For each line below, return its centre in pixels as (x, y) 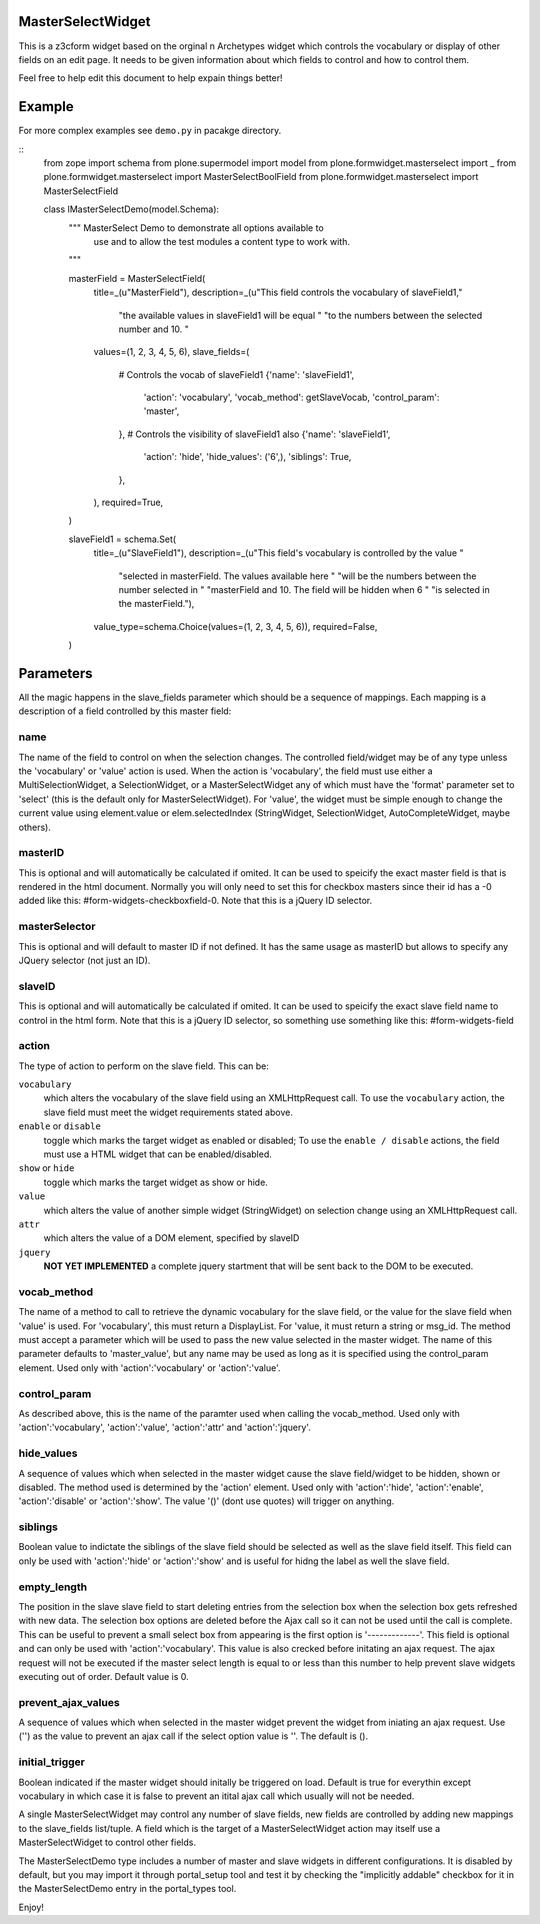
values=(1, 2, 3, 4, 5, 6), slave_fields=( (171, 352)
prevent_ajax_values (69, 1702)
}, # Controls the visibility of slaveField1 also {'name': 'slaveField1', (254, 434)
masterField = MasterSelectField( (137, 278)
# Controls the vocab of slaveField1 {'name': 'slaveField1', (236, 374)
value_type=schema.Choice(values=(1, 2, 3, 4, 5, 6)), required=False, (235, 626)
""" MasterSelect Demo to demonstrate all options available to (196, 227)
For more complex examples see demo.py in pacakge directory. (150, 131)
